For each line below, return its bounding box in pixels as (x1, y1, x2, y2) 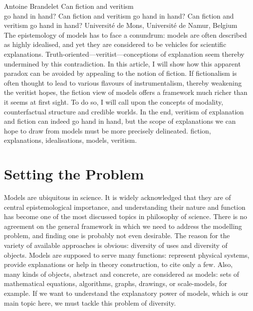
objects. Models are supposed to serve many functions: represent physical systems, (4, 249, 250, 260)
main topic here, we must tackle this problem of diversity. (4, 297, 176, 308)
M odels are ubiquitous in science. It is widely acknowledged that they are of (4, 192, 231, 202)
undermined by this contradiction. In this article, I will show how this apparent (4, 58, 241, 68)
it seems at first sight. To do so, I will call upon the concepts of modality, (4, 96, 223, 107)
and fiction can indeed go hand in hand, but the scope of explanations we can (4, 116, 236, 126)
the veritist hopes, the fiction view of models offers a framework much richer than (4, 87, 248, 97)
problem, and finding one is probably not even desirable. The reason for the (4, 230, 230, 241)
